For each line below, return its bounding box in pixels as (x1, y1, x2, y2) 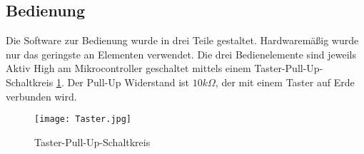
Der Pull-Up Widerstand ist (67, 74, 190, 89)
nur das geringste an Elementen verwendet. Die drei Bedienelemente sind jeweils (6, 46, 356, 61)
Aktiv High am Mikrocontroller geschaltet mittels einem (6, 61, 251, 76)
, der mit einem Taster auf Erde (215, 74, 355, 89)
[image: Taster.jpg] (34, 114, 132, 125)
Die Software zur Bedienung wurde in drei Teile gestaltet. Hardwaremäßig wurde (6, 33, 359, 48)
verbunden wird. (6, 88, 77, 103)
